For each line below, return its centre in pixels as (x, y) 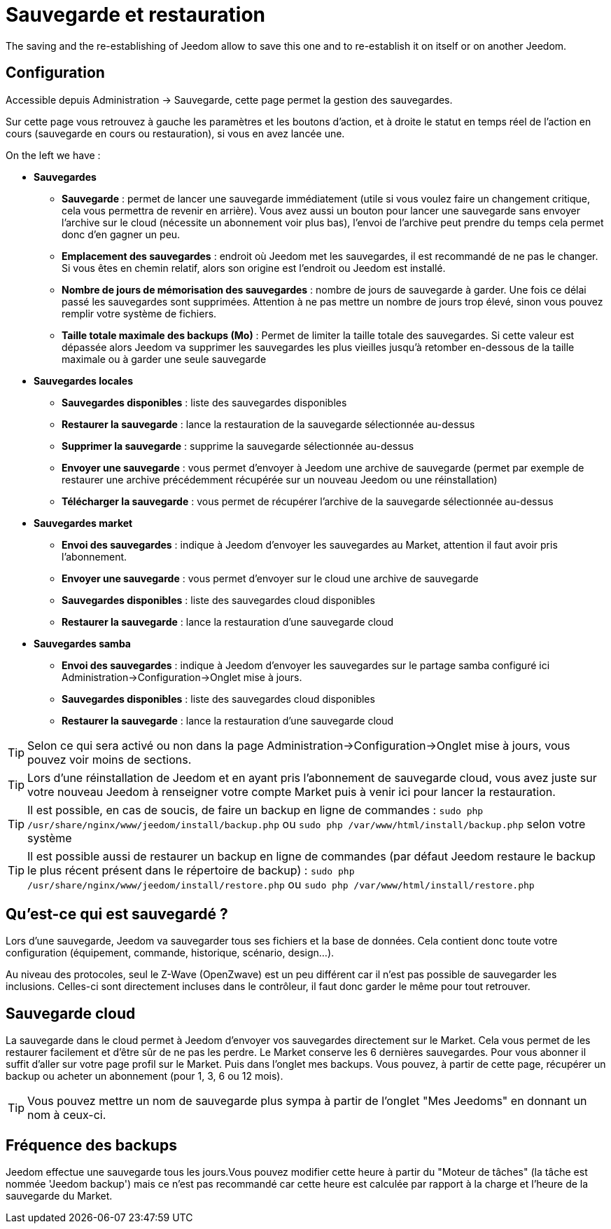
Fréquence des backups (91, 1145)
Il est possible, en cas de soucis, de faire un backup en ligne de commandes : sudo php (255, 810)
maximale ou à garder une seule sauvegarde (164, 359)
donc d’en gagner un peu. (121, 234)
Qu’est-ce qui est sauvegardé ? (117, 914)
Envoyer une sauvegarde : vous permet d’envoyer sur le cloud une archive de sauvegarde (270, 578)
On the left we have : (53, 155)
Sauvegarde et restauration (136, 15)
